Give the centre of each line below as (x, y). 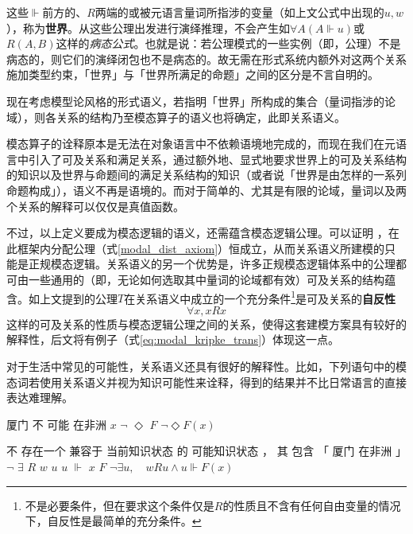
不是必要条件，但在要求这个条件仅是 (120, 505)
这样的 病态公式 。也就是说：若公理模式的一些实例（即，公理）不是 (228, 43)
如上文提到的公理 (73, 298)
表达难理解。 (40, 398)
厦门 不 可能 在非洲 (56, 424)
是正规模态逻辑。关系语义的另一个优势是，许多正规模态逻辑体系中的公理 (206, 264)
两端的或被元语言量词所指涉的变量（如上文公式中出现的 (239, 12)
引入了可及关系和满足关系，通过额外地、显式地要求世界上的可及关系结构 (217, 159)
